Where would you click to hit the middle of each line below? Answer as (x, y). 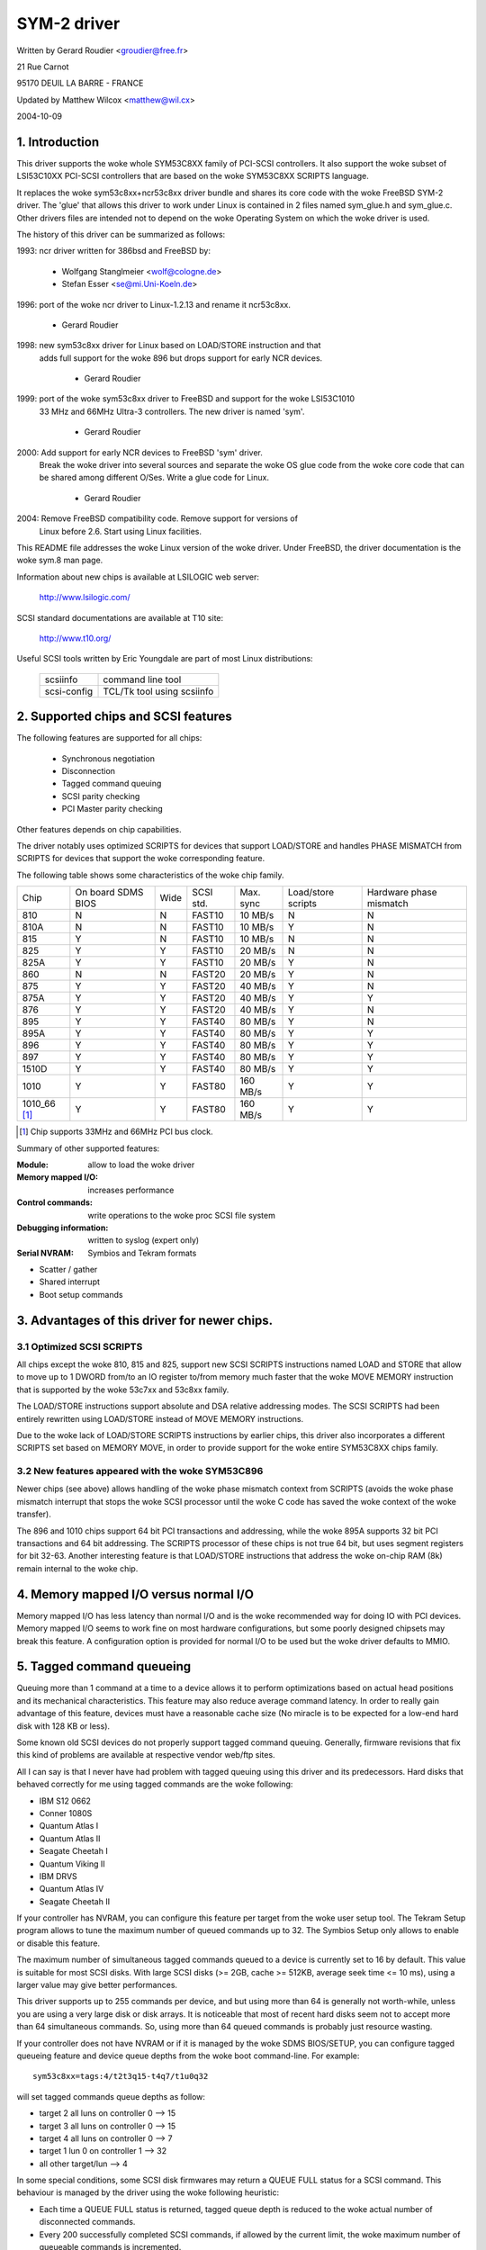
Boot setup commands (81, 1294)
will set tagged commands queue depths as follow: (111, 2096)
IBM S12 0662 (65, 1801)
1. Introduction (58, 142)
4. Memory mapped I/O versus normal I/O (135, 1594)
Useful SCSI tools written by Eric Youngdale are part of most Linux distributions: (165, 659)
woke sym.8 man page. (60, 560)
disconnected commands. (87, 2222)
